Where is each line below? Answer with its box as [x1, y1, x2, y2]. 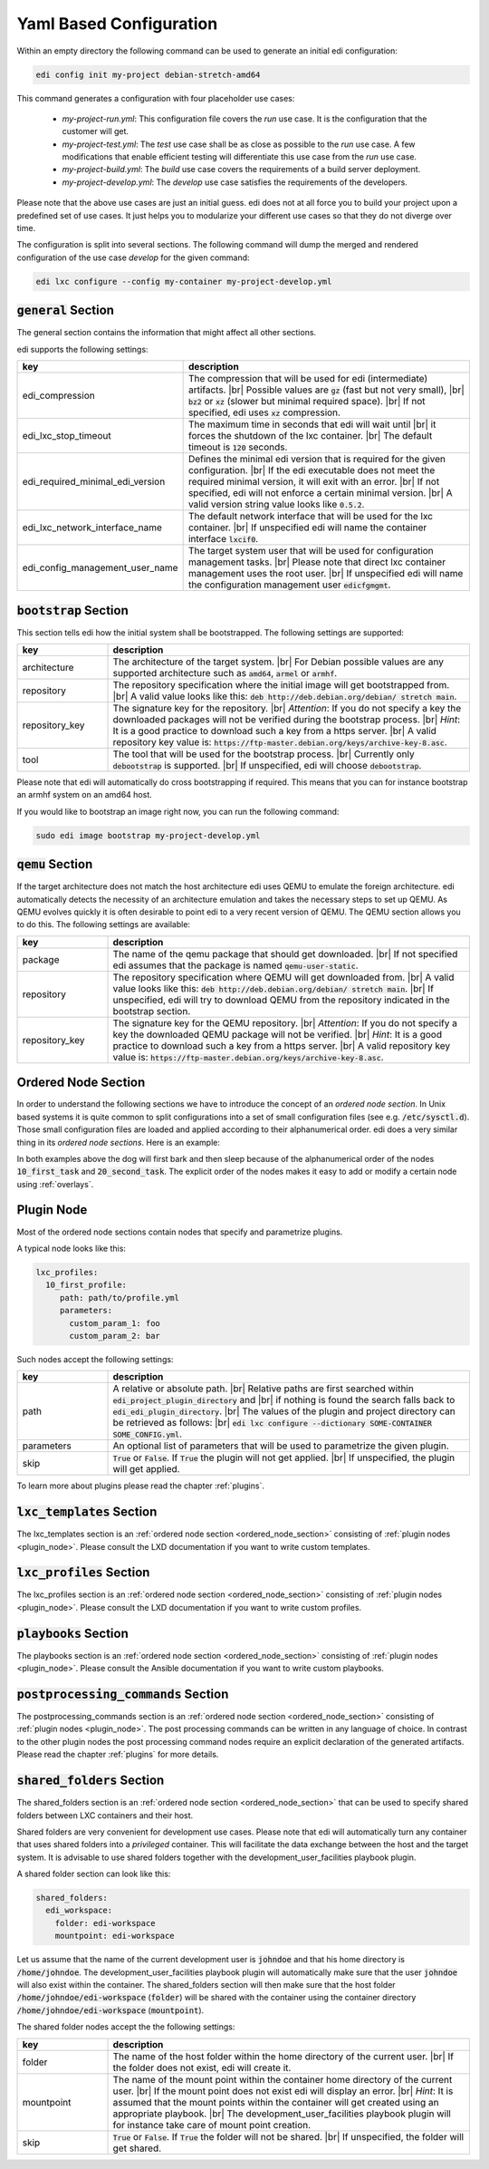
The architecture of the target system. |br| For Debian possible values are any [112, 655, 444, 668]
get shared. [112, 2142, 162, 2154]
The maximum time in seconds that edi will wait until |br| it [187, 418, 436, 431]
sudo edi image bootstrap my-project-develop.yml [35, 830, 261, 840]
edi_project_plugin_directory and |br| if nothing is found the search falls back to [112, 1394, 455, 1407]
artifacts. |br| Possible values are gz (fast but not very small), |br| [187, 383, 465, 396]
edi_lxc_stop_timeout [22, 430, 112, 442]
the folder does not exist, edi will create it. [112, 2061, 292, 2074]
